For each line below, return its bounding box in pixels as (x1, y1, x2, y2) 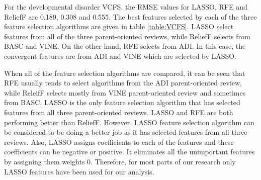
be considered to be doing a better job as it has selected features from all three (4, 127, 247, 137)
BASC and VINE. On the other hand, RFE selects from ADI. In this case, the (4, 41, 246, 51)
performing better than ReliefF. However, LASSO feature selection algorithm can (4, 117, 254, 127)
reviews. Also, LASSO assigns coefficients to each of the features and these (4, 136, 234, 147)
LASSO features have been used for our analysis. (4, 166, 154, 176)
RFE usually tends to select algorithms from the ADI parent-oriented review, (4, 77, 242, 88)
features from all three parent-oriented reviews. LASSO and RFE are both (4, 107, 233, 117)
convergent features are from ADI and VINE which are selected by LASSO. (4, 50, 237, 61)
